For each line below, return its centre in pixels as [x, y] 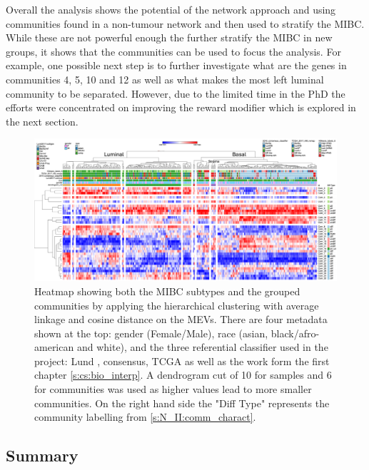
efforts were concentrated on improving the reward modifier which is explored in [181, 107]
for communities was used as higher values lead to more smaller [173, 389]
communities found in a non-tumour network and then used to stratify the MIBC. [185, 23]
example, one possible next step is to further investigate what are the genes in [176, 65]
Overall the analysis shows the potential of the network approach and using [171, 9]
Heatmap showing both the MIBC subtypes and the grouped [167, 291]
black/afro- [295, 333]
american [54, 347]
